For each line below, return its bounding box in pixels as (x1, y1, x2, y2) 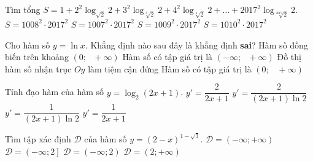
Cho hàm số (5, 38, 50, 51)
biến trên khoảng (5, 50, 69, 63)
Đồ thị (277, 50, 301, 63)
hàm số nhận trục (5, 62, 72, 75)
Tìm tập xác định (5, 133, 71, 145)
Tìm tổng (5, 3, 41, 15)
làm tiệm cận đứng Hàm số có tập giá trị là (88, 62, 252, 75)
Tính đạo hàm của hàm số (5, 85, 104, 98)
